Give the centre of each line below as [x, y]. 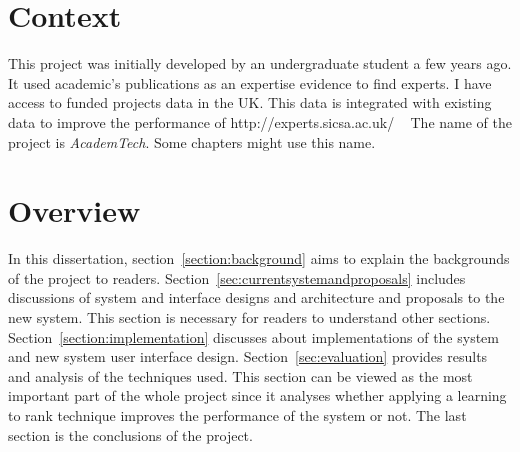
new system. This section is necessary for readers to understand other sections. [249, 317]
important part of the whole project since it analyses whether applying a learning [257, 395]
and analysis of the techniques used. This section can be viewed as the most [240, 375]
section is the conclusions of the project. [130, 434]
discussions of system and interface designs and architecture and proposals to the [256, 297]
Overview [74, 210]
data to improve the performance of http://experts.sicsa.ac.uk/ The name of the [260, 121]
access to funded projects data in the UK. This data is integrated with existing [250, 102]
